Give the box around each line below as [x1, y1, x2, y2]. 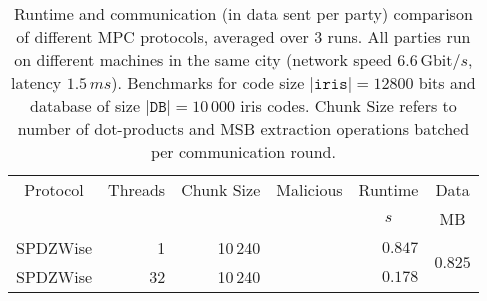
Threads [108, 178, 166, 201]
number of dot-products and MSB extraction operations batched [17, 117, 470, 140]
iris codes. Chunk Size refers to [240, 94, 457, 117]
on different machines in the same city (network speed [14, 48, 392, 71]
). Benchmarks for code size [111, 71, 305, 94]
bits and [418, 71, 476, 94]
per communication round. [150, 140, 336, 163]
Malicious [276, 178, 343, 201]
